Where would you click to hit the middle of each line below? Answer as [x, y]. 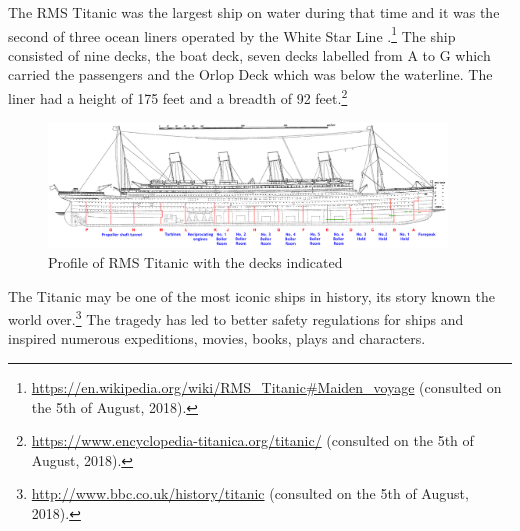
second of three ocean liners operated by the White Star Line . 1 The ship [232, 34]
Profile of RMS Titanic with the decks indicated [195, 262]
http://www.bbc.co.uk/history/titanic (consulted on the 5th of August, [250, 493]
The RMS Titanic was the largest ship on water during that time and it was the [254, 12]
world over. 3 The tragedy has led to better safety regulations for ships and [236, 317]
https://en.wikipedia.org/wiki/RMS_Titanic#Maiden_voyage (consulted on [266, 387]
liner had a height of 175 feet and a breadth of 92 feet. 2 [178, 96]
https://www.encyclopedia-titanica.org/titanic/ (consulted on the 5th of [252, 440]
